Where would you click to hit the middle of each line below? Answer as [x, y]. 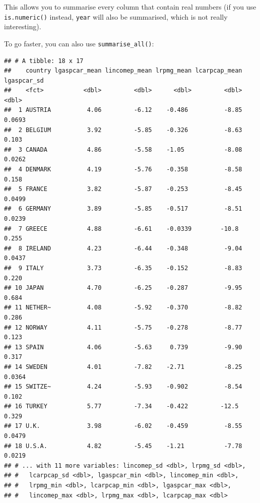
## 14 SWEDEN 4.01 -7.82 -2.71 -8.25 [123, 367]
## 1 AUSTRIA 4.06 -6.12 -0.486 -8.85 [123, 110]
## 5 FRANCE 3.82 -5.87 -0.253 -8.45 [123, 189]
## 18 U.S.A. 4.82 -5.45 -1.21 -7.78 [123, 446]
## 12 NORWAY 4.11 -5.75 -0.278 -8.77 [123, 327]
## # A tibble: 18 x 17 [44, 61]
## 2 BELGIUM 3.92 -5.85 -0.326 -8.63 [123, 130]
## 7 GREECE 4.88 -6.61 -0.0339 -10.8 [121, 229]
